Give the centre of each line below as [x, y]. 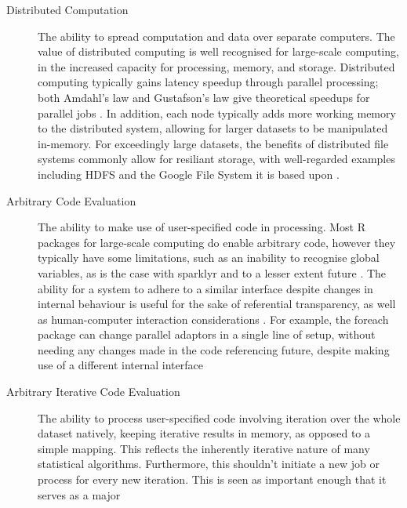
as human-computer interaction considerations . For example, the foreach [213, 319]
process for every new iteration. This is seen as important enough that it [212, 479]
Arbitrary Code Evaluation [71, 200]
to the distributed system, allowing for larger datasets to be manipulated [213, 128]
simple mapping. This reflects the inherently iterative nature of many [204, 448]
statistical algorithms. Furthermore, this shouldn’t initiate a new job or [209, 464]
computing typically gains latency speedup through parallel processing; [208, 82]
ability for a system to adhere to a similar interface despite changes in [205, 288]
